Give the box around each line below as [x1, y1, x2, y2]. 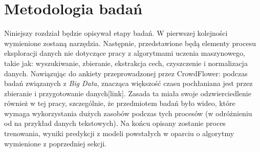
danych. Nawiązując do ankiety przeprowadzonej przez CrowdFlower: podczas [4, 68, 248, 78]
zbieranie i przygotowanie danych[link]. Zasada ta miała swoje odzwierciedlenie [4, 88, 251, 98]
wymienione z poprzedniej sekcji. [4, 138, 107, 148]
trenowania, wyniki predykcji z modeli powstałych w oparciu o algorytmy [4, 128, 234, 139]
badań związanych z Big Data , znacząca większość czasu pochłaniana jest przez [4, 78, 253, 89]
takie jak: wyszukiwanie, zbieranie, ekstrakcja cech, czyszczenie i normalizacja [4, 57, 248, 68]
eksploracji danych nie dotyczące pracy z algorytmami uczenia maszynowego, [4, 48, 245, 58]
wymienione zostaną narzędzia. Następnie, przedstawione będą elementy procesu [4, 37, 256, 48]
